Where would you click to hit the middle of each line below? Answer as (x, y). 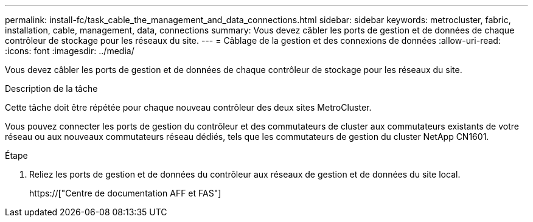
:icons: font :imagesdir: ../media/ (70, 51)
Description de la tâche (51, 88)
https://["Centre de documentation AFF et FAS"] (125, 193)
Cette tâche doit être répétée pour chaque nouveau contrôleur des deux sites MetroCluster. (188, 107)
